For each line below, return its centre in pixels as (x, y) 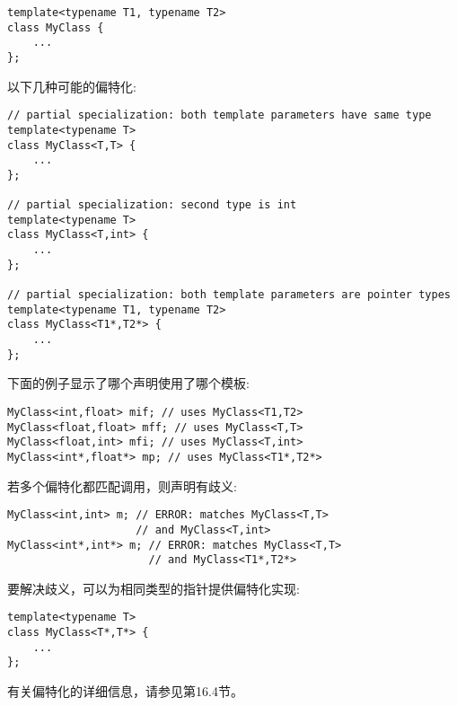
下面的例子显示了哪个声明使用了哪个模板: (128, 383)
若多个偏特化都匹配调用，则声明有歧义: (122, 485)
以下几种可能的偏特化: (72, 86)
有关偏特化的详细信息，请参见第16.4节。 (125, 691)
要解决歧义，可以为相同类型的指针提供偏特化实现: (154, 588)
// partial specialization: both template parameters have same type (220, 115)
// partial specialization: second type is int (152, 205)
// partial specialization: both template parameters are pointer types (229, 295)
